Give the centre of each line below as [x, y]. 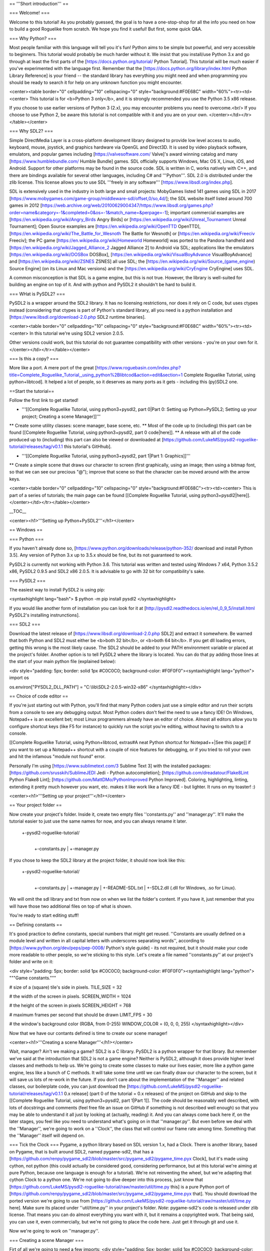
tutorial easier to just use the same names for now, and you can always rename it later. [98, 821]
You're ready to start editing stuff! [44, 915]
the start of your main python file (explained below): [62, 662]
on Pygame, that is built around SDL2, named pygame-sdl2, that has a [81, 1151]
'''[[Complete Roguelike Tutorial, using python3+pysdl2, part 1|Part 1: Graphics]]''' [106, 456]
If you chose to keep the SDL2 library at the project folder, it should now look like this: [97, 860]
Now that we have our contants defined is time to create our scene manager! [88, 1033]
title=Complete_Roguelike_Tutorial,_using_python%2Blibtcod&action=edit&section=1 [96, 375]
